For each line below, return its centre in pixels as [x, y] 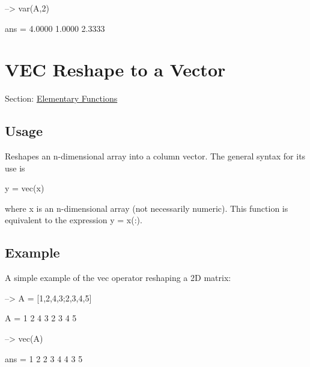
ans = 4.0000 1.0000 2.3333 [55, 28]
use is [15, 168]
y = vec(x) [25, 188]
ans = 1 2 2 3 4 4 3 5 [44, 358]
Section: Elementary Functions [61, 98]
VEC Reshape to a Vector [115, 69]
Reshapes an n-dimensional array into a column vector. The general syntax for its [155, 156]
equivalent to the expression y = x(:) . [74, 220]
